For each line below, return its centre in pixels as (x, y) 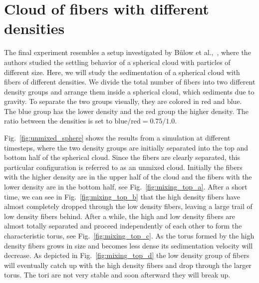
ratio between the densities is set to (58, 121)
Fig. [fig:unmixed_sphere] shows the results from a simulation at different (117, 138)
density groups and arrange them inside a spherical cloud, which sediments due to (129, 91)
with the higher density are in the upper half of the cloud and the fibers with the (128, 177)
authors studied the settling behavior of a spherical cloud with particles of (117, 62)
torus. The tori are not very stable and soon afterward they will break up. (117, 275)
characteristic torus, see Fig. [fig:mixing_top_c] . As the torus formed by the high (129, 235)
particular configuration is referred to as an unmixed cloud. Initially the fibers (123, 167)
